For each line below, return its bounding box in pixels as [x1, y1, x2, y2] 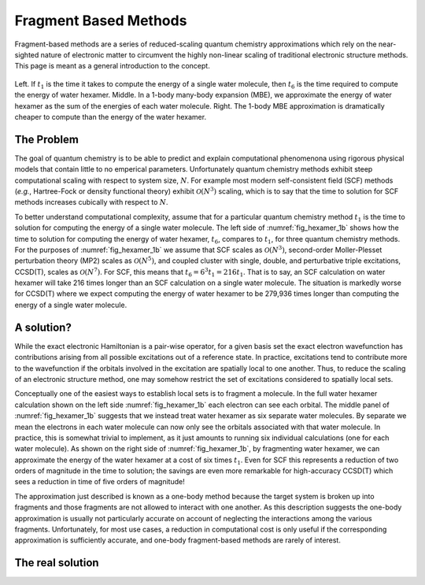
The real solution [14, 556, 99, 570]
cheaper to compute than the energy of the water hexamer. [14, 112, 207, 121]
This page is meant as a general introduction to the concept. [14, 61, 210, 71]
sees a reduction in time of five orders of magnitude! [14, 477, 185, 487]
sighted [14, 50, 39, 59]
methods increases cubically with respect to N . [14, 198, 168, 207]
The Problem [14, 132, 79, 146]
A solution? [14, 320, 72, 334]
